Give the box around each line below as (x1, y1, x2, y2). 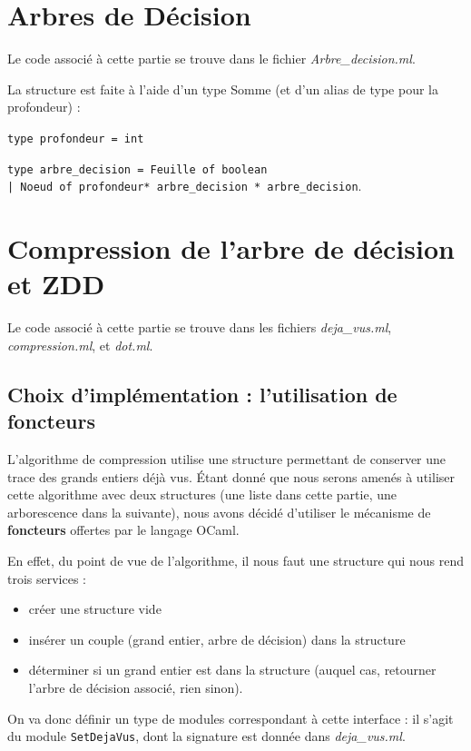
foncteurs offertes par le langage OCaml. (7, 520, 240, 539)
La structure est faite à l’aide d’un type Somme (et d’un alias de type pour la (7, 79, 438, 98)
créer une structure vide (28, 599, 162, 618)
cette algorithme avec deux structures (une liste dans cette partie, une (7, 485, 397, 504)
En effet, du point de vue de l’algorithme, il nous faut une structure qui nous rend (7, 550, 465, 569)
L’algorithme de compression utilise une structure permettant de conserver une (7, 449, 446, 468)
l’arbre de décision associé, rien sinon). (28, 677, 243, 697)
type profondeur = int (7, 132, 144, 145)
